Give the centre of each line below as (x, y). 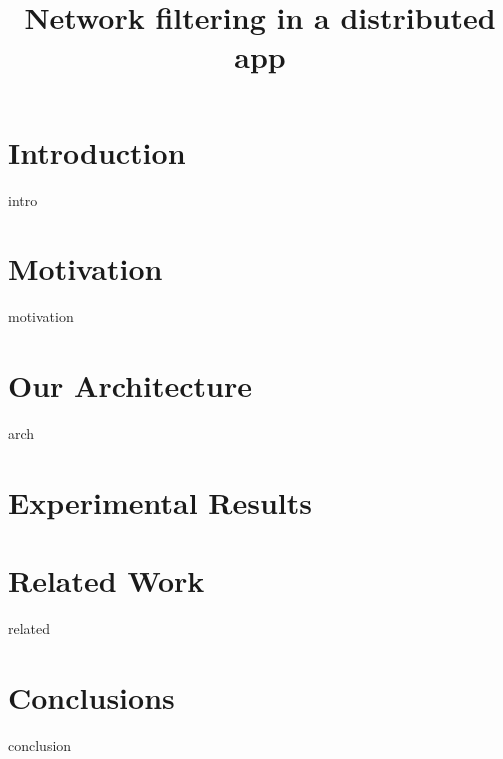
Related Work (106, 580)
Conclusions (91, 696)
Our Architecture (130, 385)
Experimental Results (160, 501)
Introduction (97, 151)
